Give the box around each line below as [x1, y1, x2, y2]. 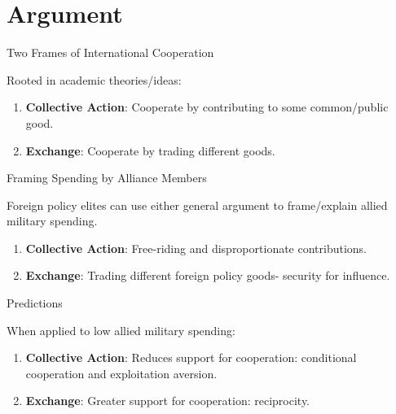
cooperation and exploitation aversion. [25, 364, 218, 381]
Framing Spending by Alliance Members [7, 169, 207, 186]
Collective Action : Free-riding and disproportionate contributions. [25, 239, 367, 256]
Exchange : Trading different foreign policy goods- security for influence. [25, 267, 390, 284]
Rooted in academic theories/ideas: [7, 71, 182, 88]
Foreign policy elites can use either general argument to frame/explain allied [7, 196, 388, 213]
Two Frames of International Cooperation [7, 44, 214, 61]
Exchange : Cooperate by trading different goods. [25, 142, 275, 159]
